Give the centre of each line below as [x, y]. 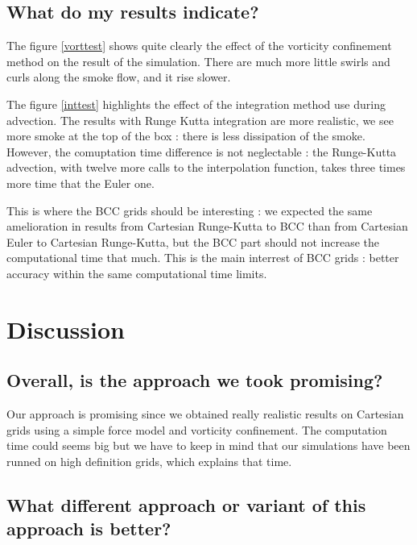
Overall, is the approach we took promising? [195, 380]
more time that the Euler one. [81, 183]
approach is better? [89, 528]
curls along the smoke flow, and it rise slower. [119, 77]
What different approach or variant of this [186, 504]
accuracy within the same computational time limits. [137, 273]
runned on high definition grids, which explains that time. [149, 461]
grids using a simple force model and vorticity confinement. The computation [197, 429]
